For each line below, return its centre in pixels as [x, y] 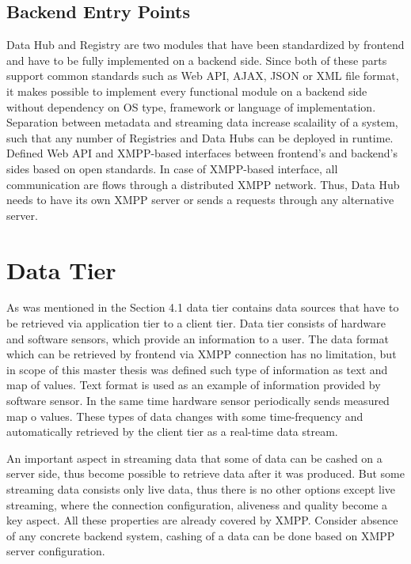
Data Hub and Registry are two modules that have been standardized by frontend [205, 45]
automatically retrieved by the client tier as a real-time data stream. [172, 432]
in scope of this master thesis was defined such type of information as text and [197, 369]
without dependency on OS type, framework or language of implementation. [191, 106]
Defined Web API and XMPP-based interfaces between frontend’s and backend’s [202, 153]
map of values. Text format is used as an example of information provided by [194, 385]
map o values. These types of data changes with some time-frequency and [185, 416]
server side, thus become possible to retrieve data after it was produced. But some [205, 473]
